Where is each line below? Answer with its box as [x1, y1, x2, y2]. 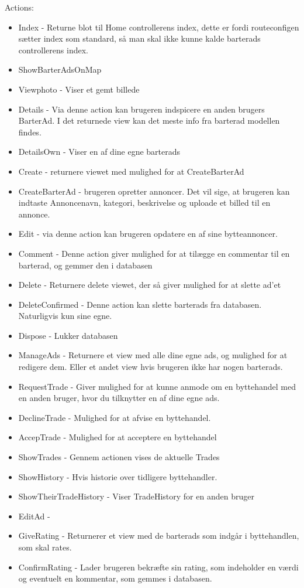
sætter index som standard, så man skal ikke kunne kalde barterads [18, 32, 261, 45]
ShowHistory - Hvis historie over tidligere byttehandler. [18, 470, 217, 482]
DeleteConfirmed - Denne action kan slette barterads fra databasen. [18, 298, 262, 310]
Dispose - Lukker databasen [18, 329, 118, 341]
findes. [18, 125, 42, 138]
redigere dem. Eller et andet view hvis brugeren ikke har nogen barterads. [18, 361, 283, 373]
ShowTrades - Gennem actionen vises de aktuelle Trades [18, 451, 220, 463]
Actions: [5, 1, 34, 13]
